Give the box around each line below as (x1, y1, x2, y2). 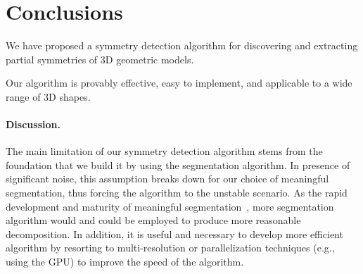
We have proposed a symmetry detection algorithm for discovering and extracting (6, 38, 358, 53)
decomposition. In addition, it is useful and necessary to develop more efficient (6, 226, 343, 241)
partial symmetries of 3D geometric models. (6, 51, 194, 66)
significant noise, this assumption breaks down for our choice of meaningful (6, 171, 329, 186)
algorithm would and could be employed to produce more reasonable (6, 213, 301, 228)
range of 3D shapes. (6, 89, 91, 104)
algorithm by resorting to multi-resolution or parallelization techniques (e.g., (6, 240, 335, 255)
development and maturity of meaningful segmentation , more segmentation (6, 199, 334, 213)
